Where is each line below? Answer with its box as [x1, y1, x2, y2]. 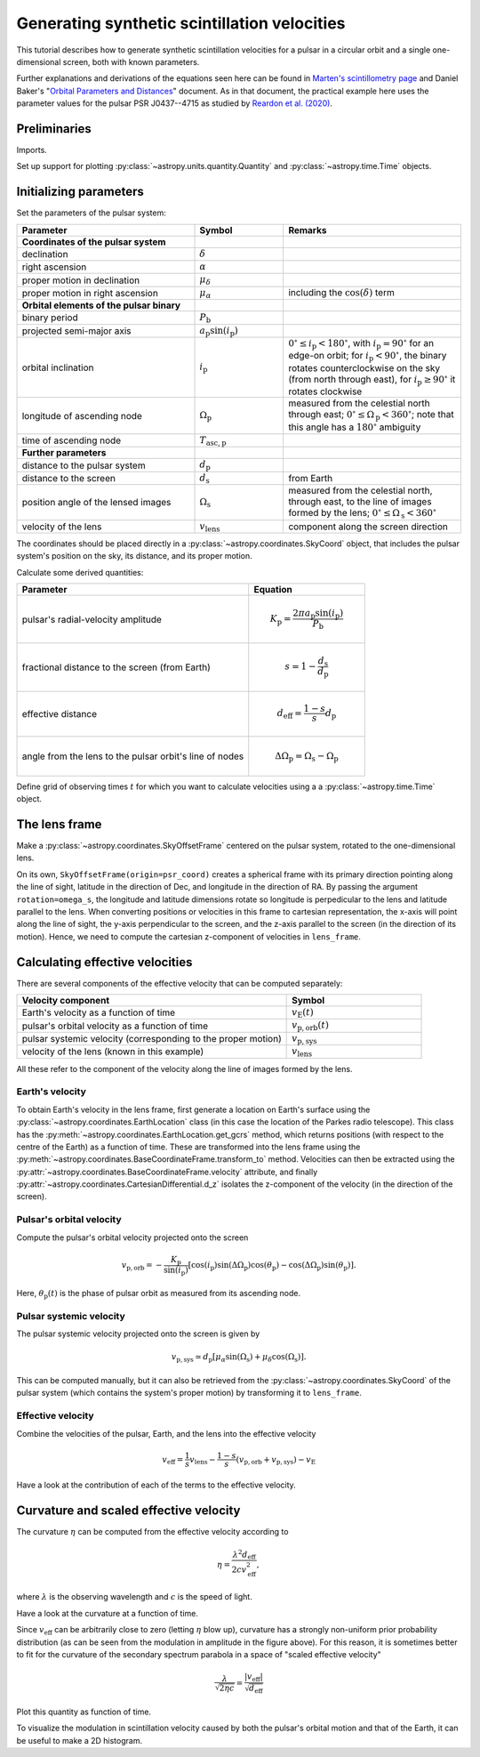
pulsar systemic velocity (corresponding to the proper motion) [21, 1033, 282, 1044]
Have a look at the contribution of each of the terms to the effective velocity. [16, 1479, 297, 1490]
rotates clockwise [288, 385, 363, 398]
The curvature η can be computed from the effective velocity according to [16, 1527, 289, 1537]
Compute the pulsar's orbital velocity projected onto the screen [16, 1232, 249, 1243]
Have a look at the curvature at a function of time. [16, 1608, 199, 1618]
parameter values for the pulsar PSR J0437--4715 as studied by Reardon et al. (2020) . [16, 98, 333, 109]
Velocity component [21, 995, 110, 1007]
